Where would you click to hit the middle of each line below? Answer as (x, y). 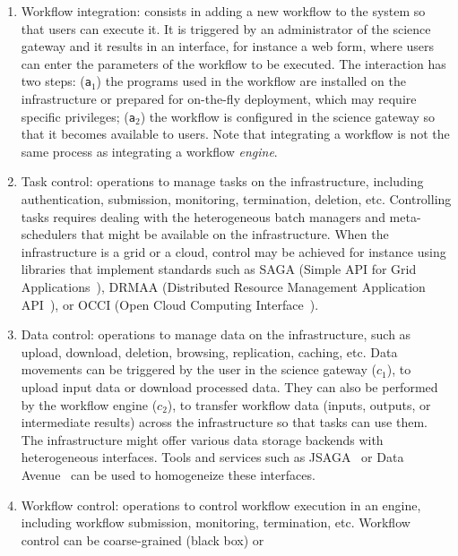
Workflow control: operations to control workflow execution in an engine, (221, 505)
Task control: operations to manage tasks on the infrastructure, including (222, 181)
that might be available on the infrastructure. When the (235, 234)
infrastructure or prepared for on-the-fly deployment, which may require (219, 99)
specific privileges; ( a (78, 116)
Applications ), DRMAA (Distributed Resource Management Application (223, 287)
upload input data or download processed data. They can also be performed (229, 387)
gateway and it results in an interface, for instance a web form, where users (228, 46)
